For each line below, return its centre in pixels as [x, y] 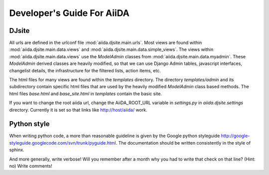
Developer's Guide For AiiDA [69, 13]
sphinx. [17, 150]
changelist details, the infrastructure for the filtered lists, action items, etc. [85, 70]
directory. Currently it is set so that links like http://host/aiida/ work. [78, 110]
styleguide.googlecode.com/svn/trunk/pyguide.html [63, 143]
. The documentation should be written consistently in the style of [183, 143]
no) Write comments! [31, 166]
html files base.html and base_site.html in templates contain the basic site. [85, 93]
